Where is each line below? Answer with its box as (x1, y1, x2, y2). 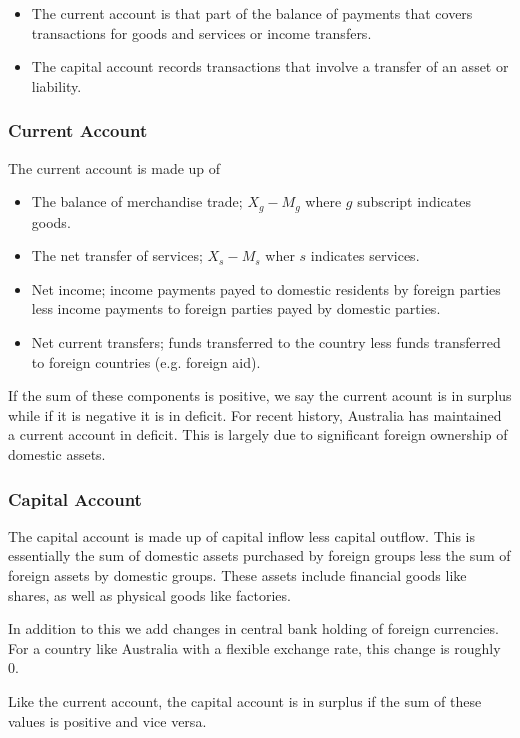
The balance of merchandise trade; (31, 191, 243, 212)
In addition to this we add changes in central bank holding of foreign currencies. (8, 618, 499, 639)
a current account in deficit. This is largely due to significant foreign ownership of (8, 424, 508, 445)
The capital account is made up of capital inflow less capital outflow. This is (8, 525, 476, 546)
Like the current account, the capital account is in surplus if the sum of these (8, 690, 482, 711)
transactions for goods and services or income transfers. (31, 22, 372, 43)
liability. (31, 75, 82, 96)
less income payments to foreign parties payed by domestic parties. (31, 298, 441, 319)
